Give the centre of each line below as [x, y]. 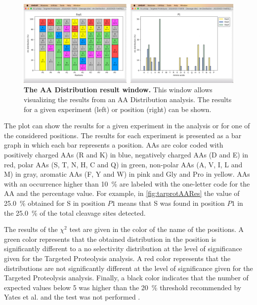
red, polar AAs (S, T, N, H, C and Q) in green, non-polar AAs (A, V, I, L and [123, 164]
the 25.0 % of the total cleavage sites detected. [75, 212]
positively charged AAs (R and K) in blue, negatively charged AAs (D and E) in [126, 154]
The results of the [31, 229]
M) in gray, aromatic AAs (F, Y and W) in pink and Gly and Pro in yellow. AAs [127, 174]
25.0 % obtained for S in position [55, 203]
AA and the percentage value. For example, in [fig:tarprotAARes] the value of [122, 193]
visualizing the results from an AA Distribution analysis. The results [128, 99]
